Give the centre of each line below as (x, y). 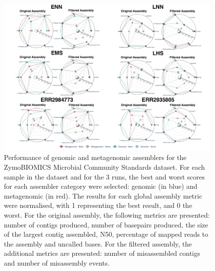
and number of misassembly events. (57, 262)
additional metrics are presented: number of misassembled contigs (102, 253)
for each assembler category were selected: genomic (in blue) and (101, 186)
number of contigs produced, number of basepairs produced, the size (106, 224)
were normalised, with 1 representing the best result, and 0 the (98, 205)
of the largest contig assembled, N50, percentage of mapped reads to (106, 234)
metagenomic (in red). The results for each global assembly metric (103, 195)
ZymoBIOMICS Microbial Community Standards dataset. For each (105, 167)
